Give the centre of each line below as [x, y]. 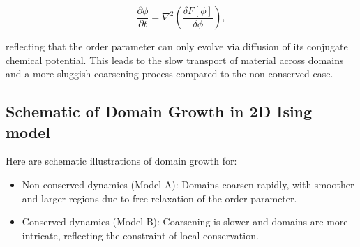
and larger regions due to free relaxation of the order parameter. [159, 198]
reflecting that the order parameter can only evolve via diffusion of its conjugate [177, 46]
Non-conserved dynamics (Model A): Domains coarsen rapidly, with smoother [188, 184]
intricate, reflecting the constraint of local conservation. [140, 235]
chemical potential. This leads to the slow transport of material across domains [175, 60]
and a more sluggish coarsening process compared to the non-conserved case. [170, 74]
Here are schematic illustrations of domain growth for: [121, 161]
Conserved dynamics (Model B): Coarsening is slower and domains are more [185, 222]
